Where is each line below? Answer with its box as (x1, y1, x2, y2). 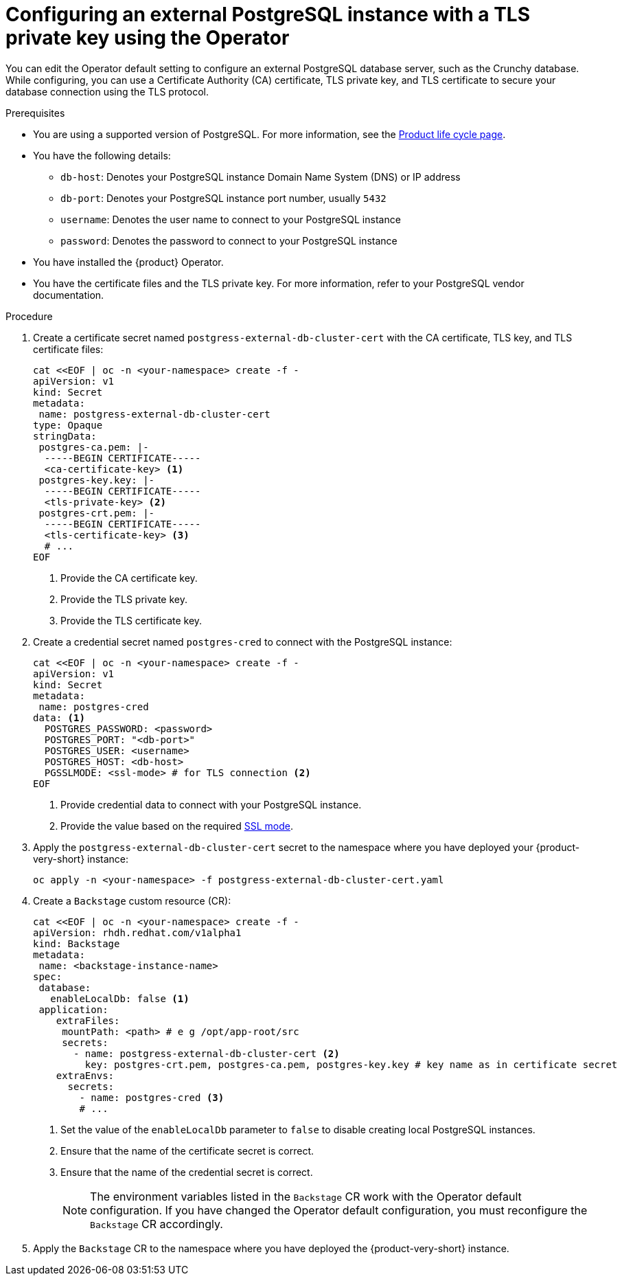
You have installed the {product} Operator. (33, 256, 224, 268)
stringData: (33, 430, 97, 442)
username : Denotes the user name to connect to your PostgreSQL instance (60, 213, 401, 225)
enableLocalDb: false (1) (50, 993, 189, 1004)
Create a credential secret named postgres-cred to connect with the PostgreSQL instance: (33, 635, 452, 648)
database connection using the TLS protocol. (5, 85, 209, 98)
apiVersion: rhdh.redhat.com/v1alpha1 (33, 927, 242, 938)
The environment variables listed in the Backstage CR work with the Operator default (90, 1189, 522, 1203)
